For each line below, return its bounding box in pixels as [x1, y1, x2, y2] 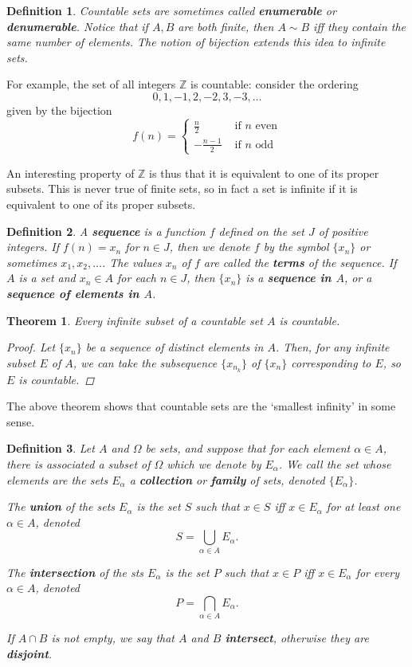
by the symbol [263, 238, 329, 255]
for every [355, 563, 400, 580]
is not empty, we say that [51, 630, 175, 646]
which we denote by [167, 455, 261, 472]
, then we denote [169, 238, 250, 255]
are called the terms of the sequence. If [203, 253, 397, 270]
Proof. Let [6, 339, 56, 355]
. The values [101, 253, 162, 270]
